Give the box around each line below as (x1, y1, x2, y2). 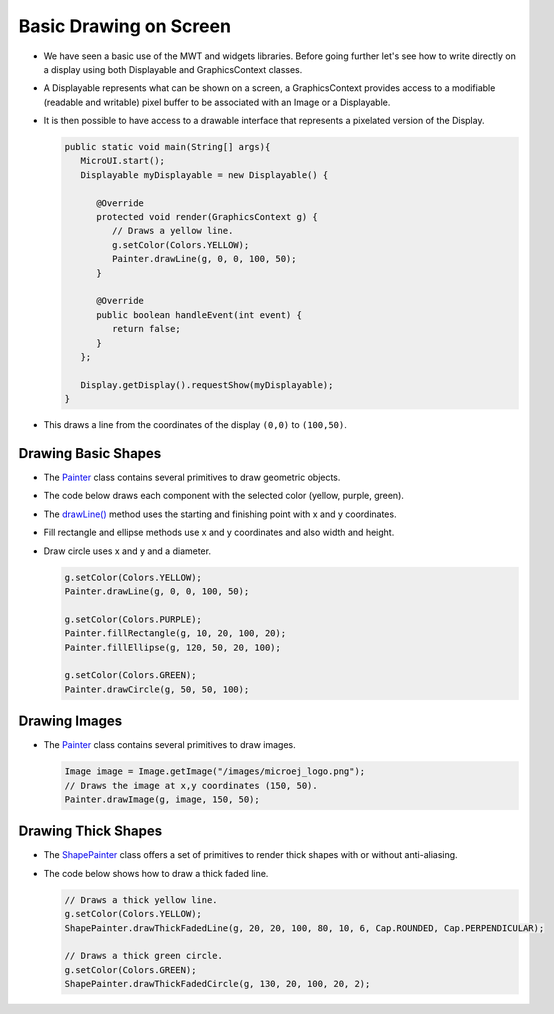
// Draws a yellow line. (111, 225, 234, 237)
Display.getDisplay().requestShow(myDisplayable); (80, 379, 334, 390)
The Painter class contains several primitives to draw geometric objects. (43, 471, 341, 484)
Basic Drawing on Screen (18, 15, 232, 37)
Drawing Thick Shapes (18, 823, 163, 840)
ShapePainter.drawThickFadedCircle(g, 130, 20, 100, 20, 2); (64, 978, 371, 990)
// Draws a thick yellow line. (64, 894, 219, 905)
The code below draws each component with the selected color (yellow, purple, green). (43, 490, 405, 502)
